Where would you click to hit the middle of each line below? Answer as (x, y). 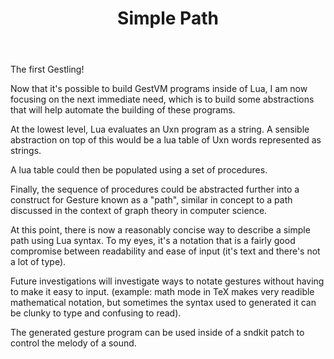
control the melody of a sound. (73, 343)
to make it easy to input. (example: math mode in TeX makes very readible (162, 292)
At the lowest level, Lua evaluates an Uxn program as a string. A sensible (160, 129)
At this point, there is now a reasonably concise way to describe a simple (160, 230)
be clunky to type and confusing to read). (96, 313)
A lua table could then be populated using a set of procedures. (139, 170)
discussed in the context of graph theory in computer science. (139, 211)
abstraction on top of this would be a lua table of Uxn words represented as (166, 140)
